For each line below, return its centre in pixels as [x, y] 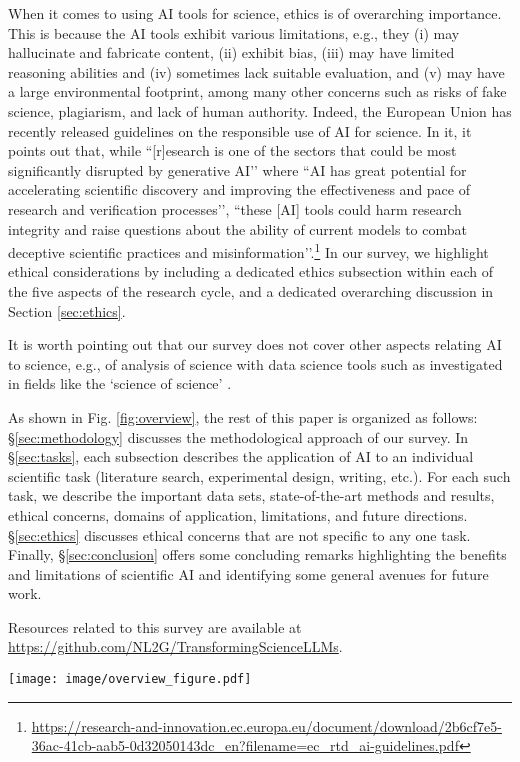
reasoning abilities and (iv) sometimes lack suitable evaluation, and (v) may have [256, 71]
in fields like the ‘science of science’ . [120, 383]
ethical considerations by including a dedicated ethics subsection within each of [250, 271]
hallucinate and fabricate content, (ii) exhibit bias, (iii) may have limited [231, 52]
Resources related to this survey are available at [155, 626]
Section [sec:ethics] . [67, 310]
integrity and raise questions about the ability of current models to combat [237, 228]
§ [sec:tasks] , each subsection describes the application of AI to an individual [241, 456]
